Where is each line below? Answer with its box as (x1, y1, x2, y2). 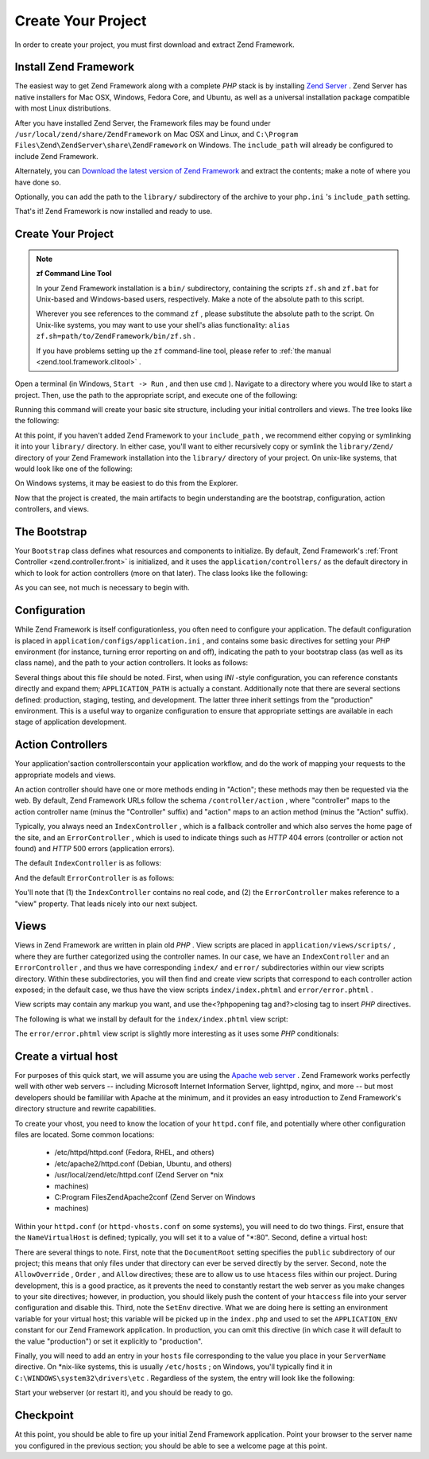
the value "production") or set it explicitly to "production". (14, 1336, 203, 1346)
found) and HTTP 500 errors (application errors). (14, 843, 175, 853)
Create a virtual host (14, 1049, 118, 1063)
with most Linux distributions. (14, 103, 111, 113)
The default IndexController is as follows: (14, 858, 162, 868)
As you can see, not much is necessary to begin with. (14, 583, 190, 593)
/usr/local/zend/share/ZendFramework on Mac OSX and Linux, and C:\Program (14, 130, 299, 139)
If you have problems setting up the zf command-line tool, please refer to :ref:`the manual (36, 346, 331, 356)
